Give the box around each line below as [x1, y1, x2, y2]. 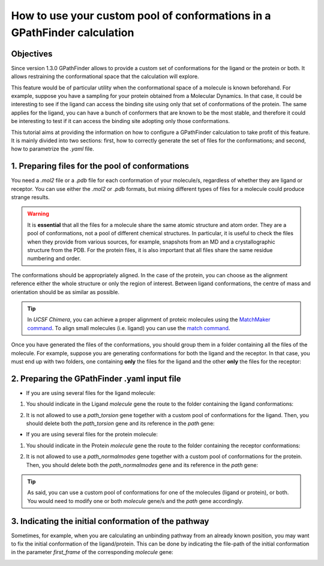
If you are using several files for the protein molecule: [26, 431, 158, 438]
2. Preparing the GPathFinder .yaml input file [11, 373, 181, 384]
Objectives [11, 49, 53, 59]
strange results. [11, 194, 50, 201]
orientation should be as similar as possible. [11, 288, 120, 295]
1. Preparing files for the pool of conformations [11, 161, 189, 171]
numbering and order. [27, 255, 81, 262]
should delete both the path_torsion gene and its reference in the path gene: [26, 420, 215, 427]
